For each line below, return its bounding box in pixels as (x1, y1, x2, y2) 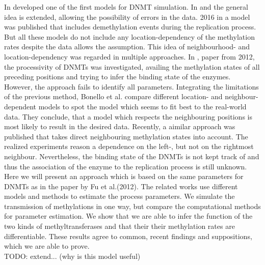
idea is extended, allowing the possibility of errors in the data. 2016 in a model (4, 11, 250, 22)
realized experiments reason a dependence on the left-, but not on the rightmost (4, 141, 254, 152)
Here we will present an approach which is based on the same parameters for (4, 171, 244, 182)
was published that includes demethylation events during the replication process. (4, 21, 256, 32)
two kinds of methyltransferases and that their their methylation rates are (4, 221, 235, 231)
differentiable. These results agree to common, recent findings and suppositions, (4, 230, 252, 241)
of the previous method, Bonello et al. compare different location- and (4, 91, 223, 102)
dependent (4, 101, 37, 111)
